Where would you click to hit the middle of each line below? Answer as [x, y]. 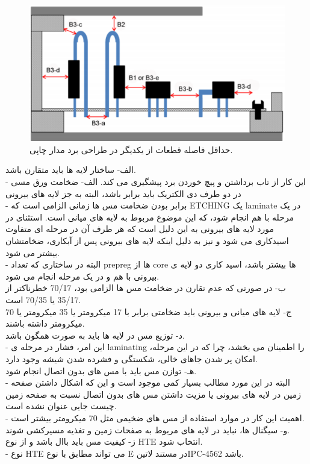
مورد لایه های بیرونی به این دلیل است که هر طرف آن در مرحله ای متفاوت [140, 229]
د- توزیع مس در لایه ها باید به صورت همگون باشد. [95, 335]
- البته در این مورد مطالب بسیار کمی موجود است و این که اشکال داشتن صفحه [148, 382]
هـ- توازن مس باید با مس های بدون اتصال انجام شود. [101, 370]
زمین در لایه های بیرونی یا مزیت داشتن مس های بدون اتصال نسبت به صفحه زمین [153, 394]
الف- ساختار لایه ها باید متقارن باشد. [71, 170]
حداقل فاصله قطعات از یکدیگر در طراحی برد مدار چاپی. [131, 149]
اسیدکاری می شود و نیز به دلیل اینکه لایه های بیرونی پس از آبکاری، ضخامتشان [147, 241]
